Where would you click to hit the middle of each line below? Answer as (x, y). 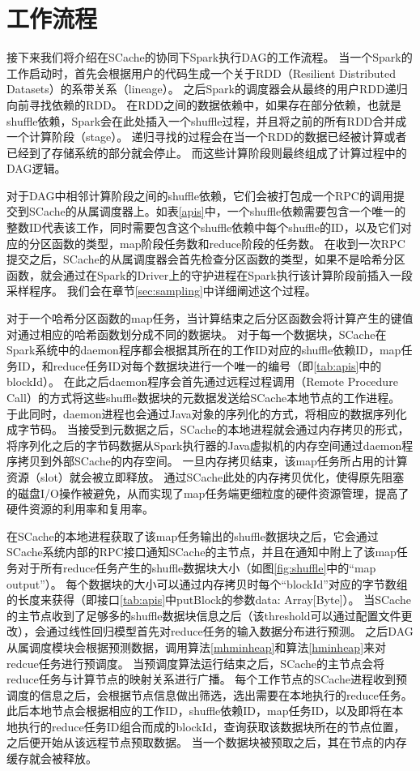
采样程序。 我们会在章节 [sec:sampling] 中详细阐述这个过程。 (161, 291)
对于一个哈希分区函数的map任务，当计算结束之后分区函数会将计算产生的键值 (210, 318)
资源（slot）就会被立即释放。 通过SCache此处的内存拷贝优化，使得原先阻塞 (206, 476)
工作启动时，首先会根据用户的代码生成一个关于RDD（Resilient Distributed (202, 73)
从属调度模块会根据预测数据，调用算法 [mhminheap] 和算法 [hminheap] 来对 (197, 647)
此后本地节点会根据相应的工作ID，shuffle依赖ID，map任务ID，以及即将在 (199, 711)
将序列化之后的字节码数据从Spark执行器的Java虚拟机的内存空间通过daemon (204, 445)
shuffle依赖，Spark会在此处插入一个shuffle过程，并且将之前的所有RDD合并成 (207, 120)
